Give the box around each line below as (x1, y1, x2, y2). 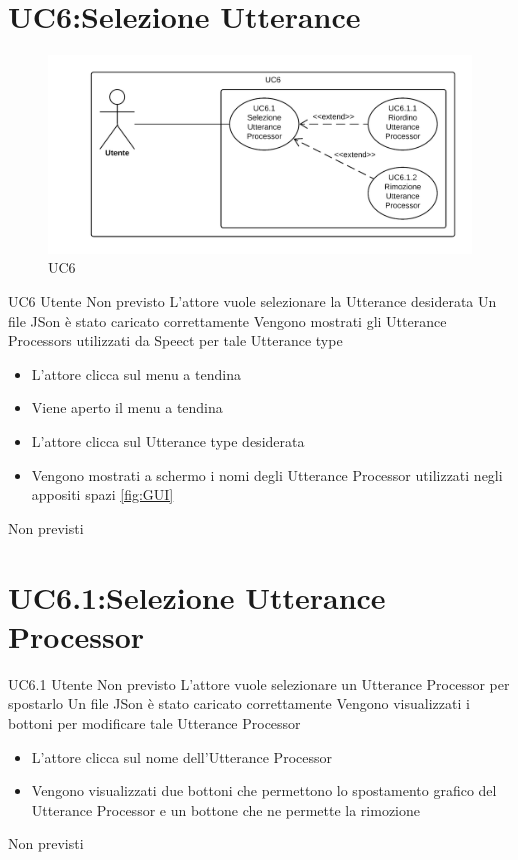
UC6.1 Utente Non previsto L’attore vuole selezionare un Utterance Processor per (8, 673, 510, 694)
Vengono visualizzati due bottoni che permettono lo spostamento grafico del (31, 780, 497, 801)
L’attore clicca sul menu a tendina (31, 363, 241, 384)
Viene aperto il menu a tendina (31, 397, 223, 418)
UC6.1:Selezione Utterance (8, 576, 386, 617)
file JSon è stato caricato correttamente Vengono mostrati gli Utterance (8, 310, 447, 331)
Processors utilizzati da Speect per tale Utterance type (8, 330, 343, 351)
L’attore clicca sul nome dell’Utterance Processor (31, 746, 332, 767)
